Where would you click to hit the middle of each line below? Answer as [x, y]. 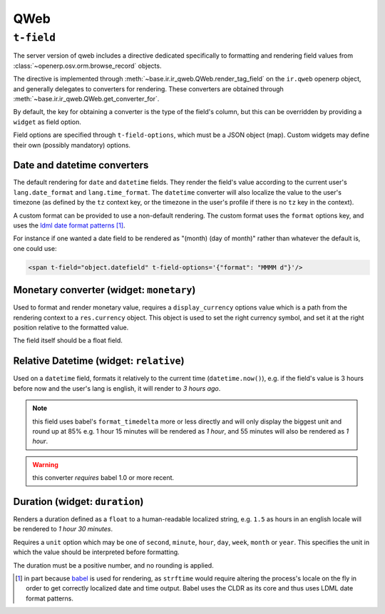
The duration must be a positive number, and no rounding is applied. [113, 565]
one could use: [35, 248]
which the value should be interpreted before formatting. [96, 552]
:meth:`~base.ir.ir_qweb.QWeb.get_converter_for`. [86, 98]
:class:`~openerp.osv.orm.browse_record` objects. [87, 66]
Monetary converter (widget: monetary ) [104, 290]
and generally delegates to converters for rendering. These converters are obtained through [149, 88]
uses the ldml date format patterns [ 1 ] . [69, 225]
